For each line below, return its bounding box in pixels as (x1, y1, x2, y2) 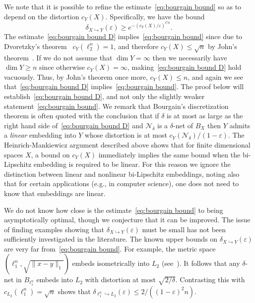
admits (229, 120, 250, 130)
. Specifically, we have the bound (105, 11, 205, 21)
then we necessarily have (152, 52, 227, 62)
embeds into (36, 274, 73, 285)
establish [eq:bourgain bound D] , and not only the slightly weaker (4, 91, 205, 101)
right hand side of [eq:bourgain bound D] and (4, 120, 143, 130)
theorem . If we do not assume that (4, 52, 113, 62)
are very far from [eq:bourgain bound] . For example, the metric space (4, 243, 216, 253)
